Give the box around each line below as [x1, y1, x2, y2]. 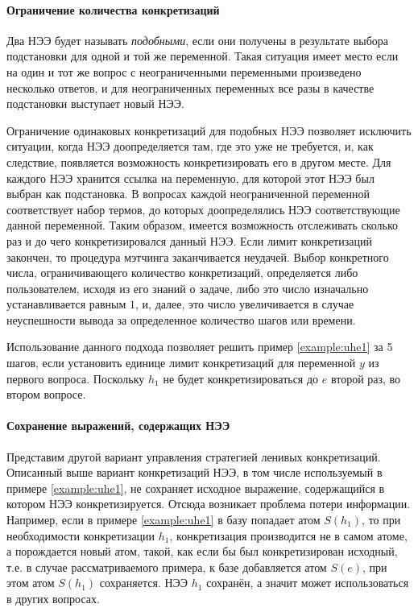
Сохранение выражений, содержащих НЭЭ [6, 417, 230, 434]
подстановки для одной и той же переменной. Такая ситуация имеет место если [6, 48, 399, 64]
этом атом [6, 574, 55, 591]
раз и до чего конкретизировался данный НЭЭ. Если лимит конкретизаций [6, 232, 372, 249]
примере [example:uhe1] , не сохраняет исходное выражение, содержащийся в [6, 479, 385, 496]
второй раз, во [330, 370, 401, 387]
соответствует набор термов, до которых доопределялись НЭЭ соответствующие [6, 201, 400, 217]
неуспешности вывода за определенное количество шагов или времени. [6, 311, 356, 328]
